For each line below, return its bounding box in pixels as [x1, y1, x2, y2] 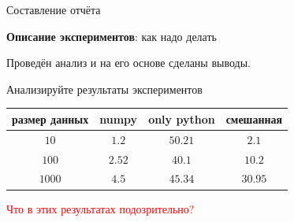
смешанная [225, 110, 283, 127]
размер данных [12, 110, 89, 127]
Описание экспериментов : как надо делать [6, 28, 217, 44]
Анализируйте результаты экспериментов [6, 80, 203, 97]
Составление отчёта [6, 2, 101, 17]
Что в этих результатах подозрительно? [6, 200, 195, 216]
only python [148, 110, 215, 127]
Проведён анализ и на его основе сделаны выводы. [6, 54, 251, 71]
